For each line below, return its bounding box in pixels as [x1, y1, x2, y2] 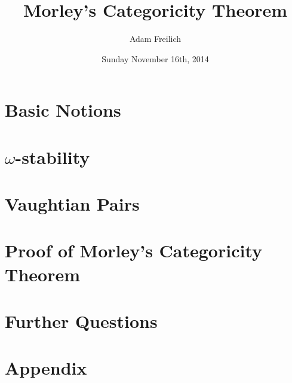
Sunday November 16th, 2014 [102, 52, 209, 65]
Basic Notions [5, 98, 121, 122]
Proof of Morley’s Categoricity [5, 238, 263, 263]
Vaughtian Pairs [5, 191, 140, 216]
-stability [15, 144, 90, 169]
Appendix [5, 355, 87, 380]
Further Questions [5, 309, 158, 333]
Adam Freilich [129, 32, 182, 45]
